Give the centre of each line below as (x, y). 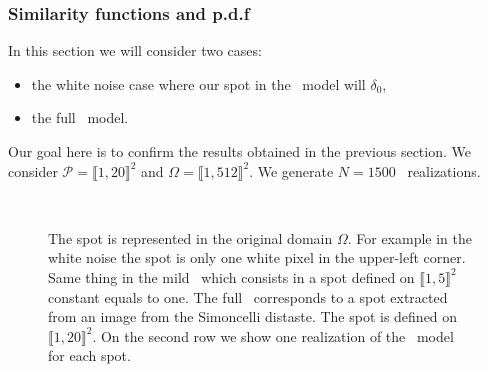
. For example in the (410, 237)
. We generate (291, 170)
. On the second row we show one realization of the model (273, 335)
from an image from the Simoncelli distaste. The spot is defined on (253, 316)
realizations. (444, 170)
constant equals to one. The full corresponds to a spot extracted (248, 296)
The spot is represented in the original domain (190, 237)
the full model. (80, 117)
